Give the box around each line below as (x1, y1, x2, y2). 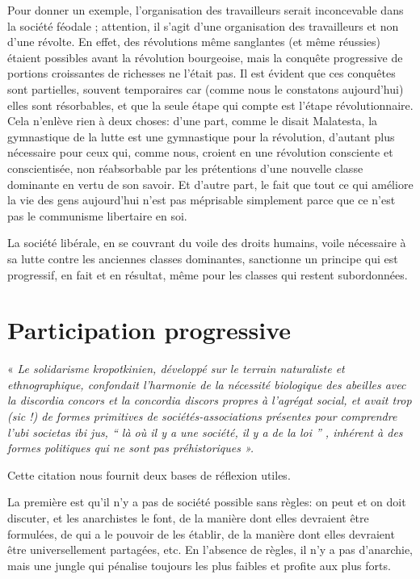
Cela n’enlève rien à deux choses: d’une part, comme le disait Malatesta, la (7, 112, 378, 129)
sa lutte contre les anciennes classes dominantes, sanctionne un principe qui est (7, 250, 398, 266)
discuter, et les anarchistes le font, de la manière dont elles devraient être (7, 509, 369, 526)
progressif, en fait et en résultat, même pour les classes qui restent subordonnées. (7, 266, 408, 283)
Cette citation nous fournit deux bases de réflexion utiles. (7, 466, 291, 483)
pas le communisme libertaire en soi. (7, 207, 187, 224)
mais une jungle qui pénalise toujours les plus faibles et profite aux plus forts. (7, 556, 391, 573)
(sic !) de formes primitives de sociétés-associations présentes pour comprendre (7, 408, 397, 424)
